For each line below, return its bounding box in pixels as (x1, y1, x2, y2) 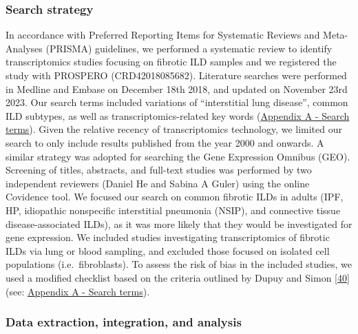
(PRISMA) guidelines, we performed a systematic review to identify (45, 41, 333, 55)
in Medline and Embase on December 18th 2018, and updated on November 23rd (6, 81, 348, 96)
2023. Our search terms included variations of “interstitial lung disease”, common (6, 95, 348, 109)
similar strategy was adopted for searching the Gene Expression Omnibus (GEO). (6, 149, 350, 163)
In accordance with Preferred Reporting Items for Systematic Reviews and (6, 28, 320, 42)
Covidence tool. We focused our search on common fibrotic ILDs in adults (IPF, (6, 189, 344, 204)
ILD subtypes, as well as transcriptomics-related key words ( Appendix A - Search (6, 108, 350, 123)
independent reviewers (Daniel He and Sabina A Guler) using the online (6, 176, 310, 190)
